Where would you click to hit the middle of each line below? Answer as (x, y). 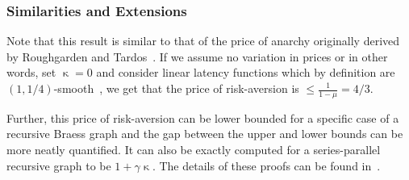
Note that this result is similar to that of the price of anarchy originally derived (203, 41)
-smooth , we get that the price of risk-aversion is (176, 88)
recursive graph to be (59, 165)
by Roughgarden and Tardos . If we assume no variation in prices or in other (197, 56)
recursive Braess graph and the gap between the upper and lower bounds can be (205, 134)
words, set (31, 72)
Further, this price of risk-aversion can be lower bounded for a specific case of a (203, 117)
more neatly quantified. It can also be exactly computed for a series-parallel (194, 150)
